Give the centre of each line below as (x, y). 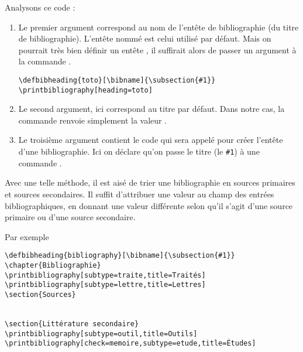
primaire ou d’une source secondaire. (70, 217)
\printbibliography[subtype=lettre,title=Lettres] (105, 285)
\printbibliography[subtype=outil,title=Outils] (101, 334)
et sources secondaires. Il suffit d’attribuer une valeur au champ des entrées (140, 194)
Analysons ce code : (40, 7)
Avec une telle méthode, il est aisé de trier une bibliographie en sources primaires (150, 182)
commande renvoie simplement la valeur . (93, 120)
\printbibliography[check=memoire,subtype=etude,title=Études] (130, 344)
